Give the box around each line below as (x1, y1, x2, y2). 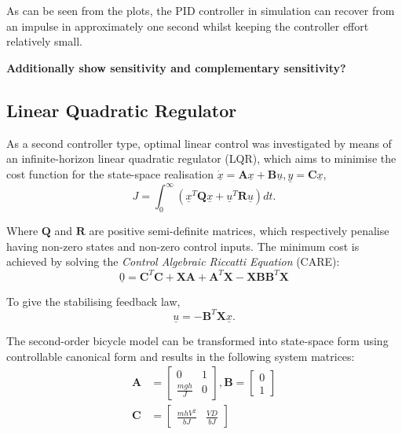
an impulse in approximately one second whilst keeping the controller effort (6, 17, 369, 34)
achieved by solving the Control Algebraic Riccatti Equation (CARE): (6, 253, 340, 270)
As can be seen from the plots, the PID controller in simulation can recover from (6, 2, 395, 18)
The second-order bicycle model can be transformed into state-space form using (6, 333, 389, 349)
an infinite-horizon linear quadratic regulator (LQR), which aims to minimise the (6, 150, 397, 167)
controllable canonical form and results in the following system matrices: (6, 348, 355, 364)
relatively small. (6, 33, 82, 50)
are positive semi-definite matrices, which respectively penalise (89, 223, 389, 239)
